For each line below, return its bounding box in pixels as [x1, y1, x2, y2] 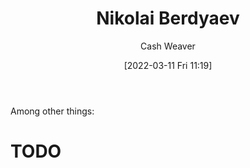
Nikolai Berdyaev [96, 7, 240, 30]
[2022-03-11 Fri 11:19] [123, 59, 213, 71]
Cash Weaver [140, 40, 196, 52]
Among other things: [10, 105, 95, 117]
